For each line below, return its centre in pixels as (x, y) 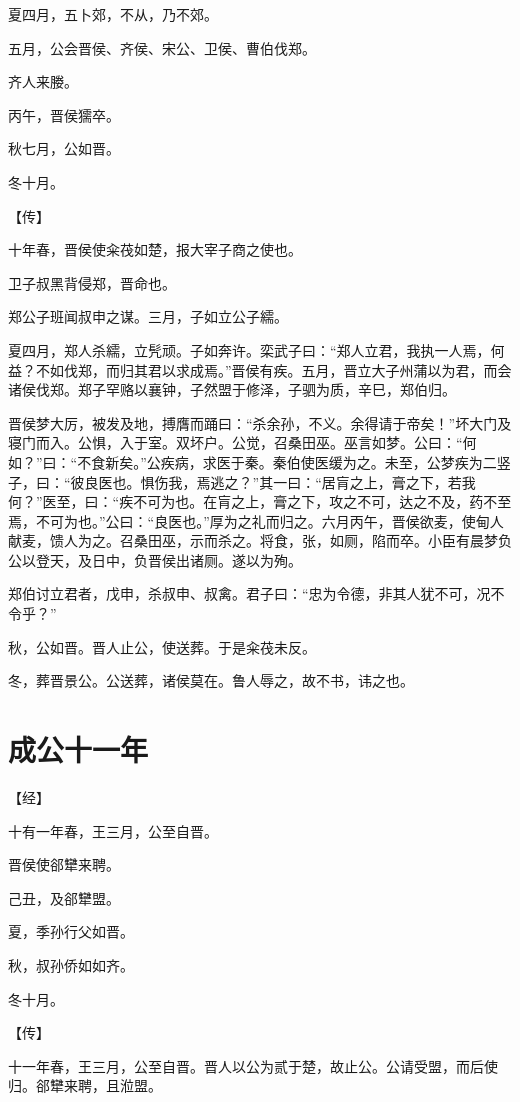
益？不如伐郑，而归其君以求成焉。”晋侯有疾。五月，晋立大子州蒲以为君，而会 (260, 369)
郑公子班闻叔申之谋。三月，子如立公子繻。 (148, 316)
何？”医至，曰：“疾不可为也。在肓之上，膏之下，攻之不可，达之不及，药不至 (260, 501)
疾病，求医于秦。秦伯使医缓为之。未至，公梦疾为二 (328, 461)
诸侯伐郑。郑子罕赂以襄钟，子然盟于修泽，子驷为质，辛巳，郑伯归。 (232, 389)
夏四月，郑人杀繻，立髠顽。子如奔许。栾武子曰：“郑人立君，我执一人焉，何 (256, 349)
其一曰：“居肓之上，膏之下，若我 (367, 481)
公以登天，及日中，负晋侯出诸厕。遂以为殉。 (155, 559)
